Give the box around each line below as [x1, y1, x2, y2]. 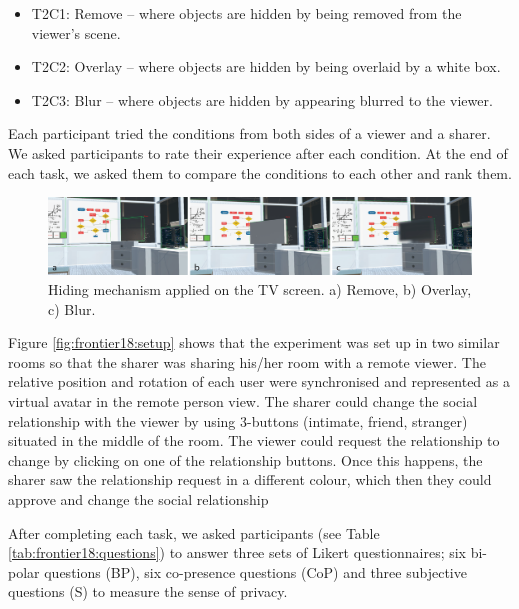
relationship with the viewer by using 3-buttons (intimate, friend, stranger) [8, 410, 468, 431]
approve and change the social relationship [8, 488, 269, 509]
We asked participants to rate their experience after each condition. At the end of [8, 142, 508, 163]
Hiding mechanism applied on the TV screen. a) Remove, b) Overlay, [48, 279, 472, 299]
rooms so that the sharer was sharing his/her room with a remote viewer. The [8, 351, 486, 372]
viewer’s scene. [31, 22, 121, 43]
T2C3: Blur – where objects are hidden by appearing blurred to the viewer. [31, 89, 493, 110]
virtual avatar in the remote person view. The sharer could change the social [8, 390, 478, 411]
